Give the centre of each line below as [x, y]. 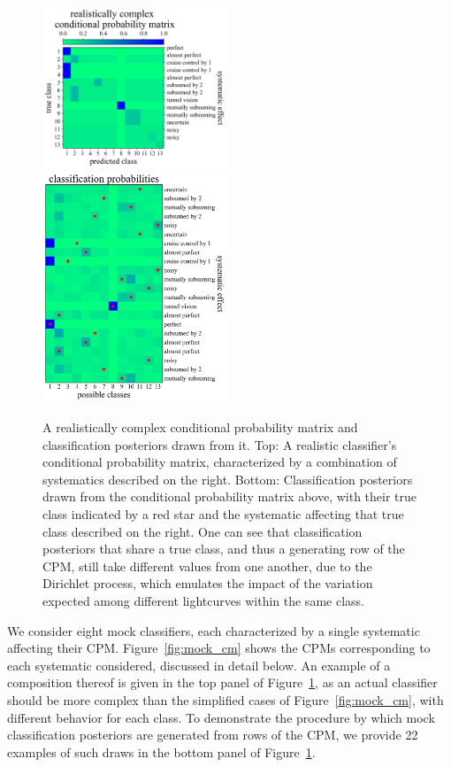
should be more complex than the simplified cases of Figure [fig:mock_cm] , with [225, 699]
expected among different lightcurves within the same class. [203, 600]
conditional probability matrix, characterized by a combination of [220, 462]
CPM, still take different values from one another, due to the [207, 566]
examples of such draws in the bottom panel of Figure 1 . [161, 752]
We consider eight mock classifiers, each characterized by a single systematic [214, 630]
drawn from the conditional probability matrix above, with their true [230, 496]
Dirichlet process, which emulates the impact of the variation [208, 583]
